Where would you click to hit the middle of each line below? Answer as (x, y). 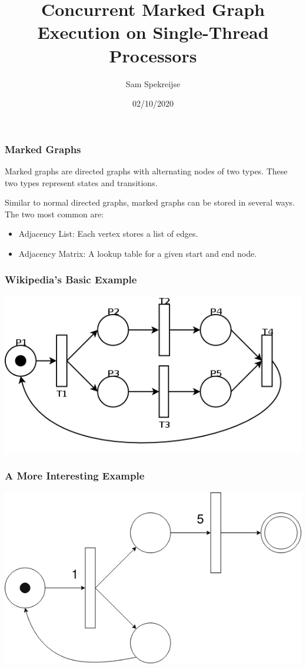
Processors (153, 55)
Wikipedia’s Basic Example (71, 280)
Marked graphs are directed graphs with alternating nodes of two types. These (146, 171)
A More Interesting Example (75, 476)
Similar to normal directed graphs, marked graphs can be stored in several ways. (150, 202)
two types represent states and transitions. (81, 182)
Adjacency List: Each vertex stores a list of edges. (108, 234)
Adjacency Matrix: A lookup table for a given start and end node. (138, 253)
